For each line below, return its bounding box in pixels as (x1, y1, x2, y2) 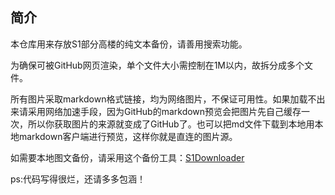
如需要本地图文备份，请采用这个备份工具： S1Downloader (10, 151, 245, 163)
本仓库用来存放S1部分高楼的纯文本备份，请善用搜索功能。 (10, 38, 248, 50)
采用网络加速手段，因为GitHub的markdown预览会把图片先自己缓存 (27, 105, 302, 117)
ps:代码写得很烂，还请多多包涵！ (10, 173, 146, 185)
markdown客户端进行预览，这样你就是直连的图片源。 (18, 130, 238, 142)
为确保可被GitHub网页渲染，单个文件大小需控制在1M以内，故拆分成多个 (10, 59, 305, 71)
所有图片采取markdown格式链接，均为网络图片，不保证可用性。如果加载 (10, 93, 308, 105)
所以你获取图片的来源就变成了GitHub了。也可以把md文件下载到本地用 (27, 118, 315, 130)
